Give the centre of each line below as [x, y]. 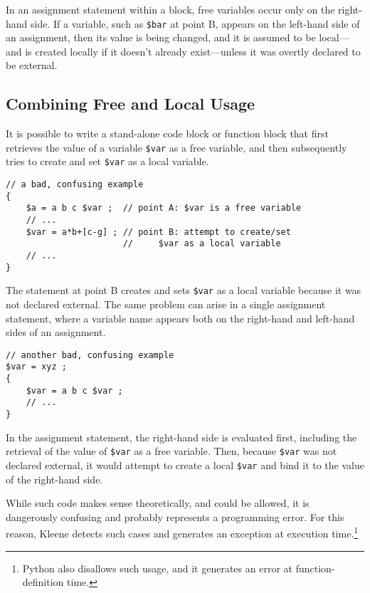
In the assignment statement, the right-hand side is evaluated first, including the [181, 437]
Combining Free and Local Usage [131, 104]
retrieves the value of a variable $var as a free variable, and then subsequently [176, 147]
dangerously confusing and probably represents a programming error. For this [175, 516]
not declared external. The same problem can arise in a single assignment [166, 304]
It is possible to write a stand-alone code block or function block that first [167, 133]
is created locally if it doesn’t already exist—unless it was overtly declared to [193, 51]
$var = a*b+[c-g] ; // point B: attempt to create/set [158, 232]
